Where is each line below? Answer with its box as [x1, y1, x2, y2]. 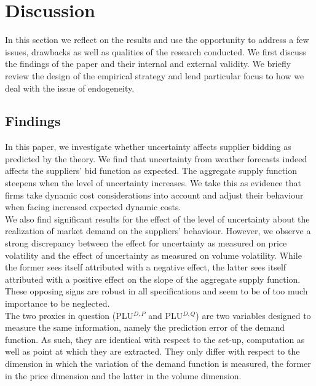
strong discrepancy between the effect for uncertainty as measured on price [5, 237, 287, 250]
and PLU [148, 309, 183, 321]
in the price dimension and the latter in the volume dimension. [5, 369, 242, 382]
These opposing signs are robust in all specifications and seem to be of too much [5, 285, 308, 297]
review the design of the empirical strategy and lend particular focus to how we [5, 69, 304, 82]
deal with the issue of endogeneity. [5, 81, 135, 94]
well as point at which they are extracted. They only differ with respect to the [5, 345, 300, 358]
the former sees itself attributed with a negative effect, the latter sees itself [5, 261, 286, 274]
